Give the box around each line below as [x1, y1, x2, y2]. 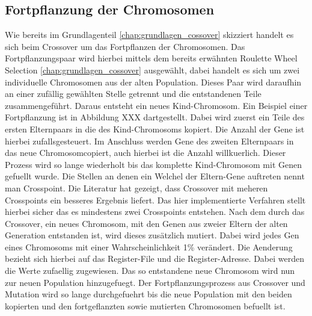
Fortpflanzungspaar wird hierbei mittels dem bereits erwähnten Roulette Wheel [5, 52, 298, 64]
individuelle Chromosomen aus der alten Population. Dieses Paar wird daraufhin [5, 75, 302, 88]
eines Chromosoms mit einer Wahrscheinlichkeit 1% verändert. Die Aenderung [5, 240, 293, 253]
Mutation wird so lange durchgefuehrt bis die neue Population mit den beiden [5, 288, 292, 300]
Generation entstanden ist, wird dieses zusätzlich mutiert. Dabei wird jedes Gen [5, 229, 299, 241]
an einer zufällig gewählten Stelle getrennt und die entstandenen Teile [5, 87, 262, 100]
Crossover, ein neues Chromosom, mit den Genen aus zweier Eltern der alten [5, 217, 288, 229]
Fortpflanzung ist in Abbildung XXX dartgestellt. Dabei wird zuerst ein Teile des [5, 111, 305, 123]
